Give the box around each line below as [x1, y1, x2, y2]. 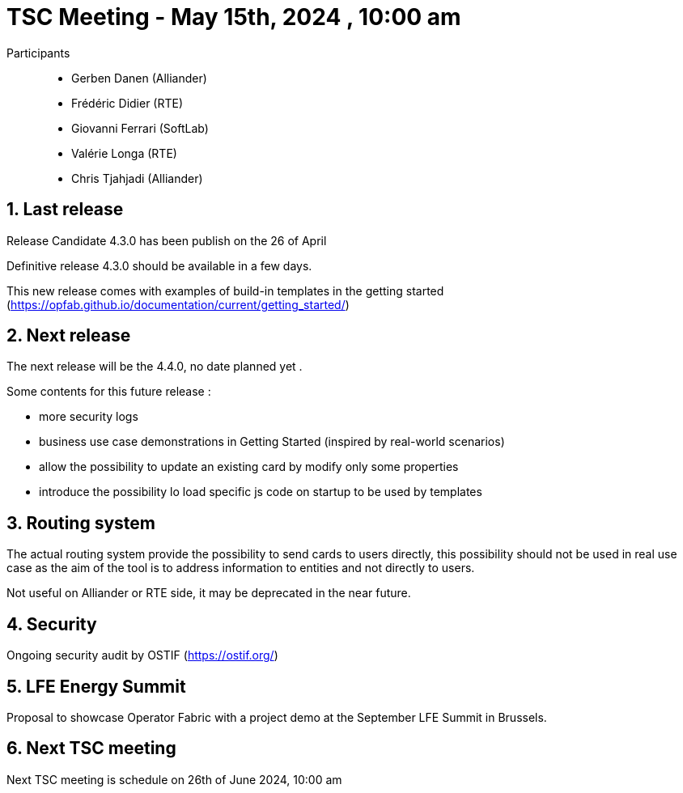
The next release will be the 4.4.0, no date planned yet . [6, 359, 303, 374]
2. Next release [6, 325, 131, 346]
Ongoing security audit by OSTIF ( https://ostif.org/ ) [6, 648, 278, 663]
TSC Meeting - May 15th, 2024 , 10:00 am [6, 3, 461, 31]
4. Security [6, 613, 97, 634]
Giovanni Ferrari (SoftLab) [71, 121, 209, 135]
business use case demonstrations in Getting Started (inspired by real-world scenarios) [39, 435, 505, 449]
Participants [6, 45, 70, 60]
